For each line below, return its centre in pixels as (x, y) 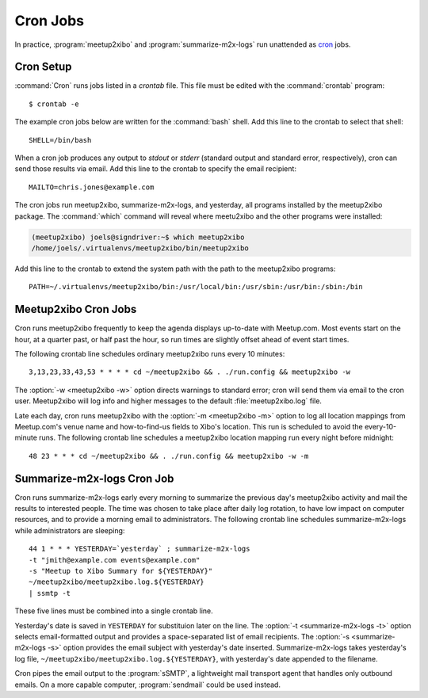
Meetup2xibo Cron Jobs (76, 309)
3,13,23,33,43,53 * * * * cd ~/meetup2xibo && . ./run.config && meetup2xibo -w (190, 372)
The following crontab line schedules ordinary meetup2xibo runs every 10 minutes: (150, 354)
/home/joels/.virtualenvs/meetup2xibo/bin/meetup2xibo (140, 248)
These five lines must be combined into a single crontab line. (114, 611)
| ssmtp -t (50, 593)
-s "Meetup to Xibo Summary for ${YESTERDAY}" (121, 571)
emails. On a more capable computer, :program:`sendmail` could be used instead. (148, 685)
